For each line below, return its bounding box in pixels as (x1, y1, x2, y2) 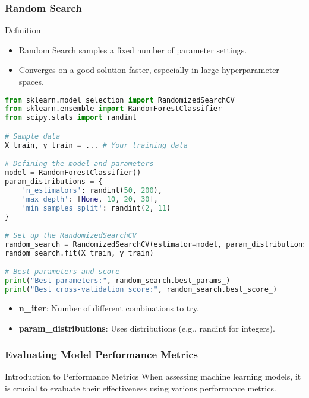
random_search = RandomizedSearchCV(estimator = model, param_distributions (5, 240, 307, 249)
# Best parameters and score (5, 268, 120, 276)
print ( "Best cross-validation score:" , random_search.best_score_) (5, 285, 278, 294)
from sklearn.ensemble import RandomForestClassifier (5, 104, 222, 113)
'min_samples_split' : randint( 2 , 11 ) (21, 203, 171, 212)
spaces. (18, 75, 44, 87)
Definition (5, 24, 41, 36)
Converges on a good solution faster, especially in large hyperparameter (18, 63, 279, 76)
